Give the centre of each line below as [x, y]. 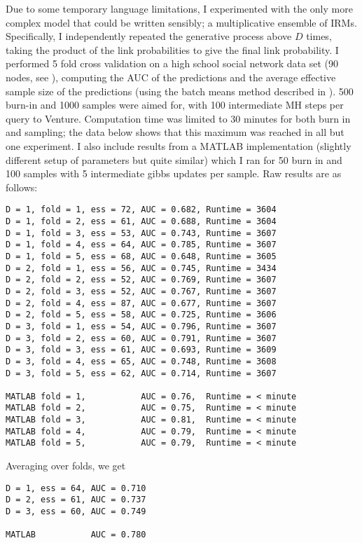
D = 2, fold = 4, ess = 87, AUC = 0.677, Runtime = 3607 [141, 303]
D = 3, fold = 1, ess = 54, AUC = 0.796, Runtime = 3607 [141, 326]
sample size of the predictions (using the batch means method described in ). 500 [180, 91]
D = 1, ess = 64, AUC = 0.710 [76, 488]
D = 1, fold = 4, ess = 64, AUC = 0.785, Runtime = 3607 [141, 245]
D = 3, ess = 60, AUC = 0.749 [76, 511]
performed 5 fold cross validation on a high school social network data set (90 [172, 63]
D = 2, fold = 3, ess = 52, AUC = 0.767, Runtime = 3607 [141, 291]
